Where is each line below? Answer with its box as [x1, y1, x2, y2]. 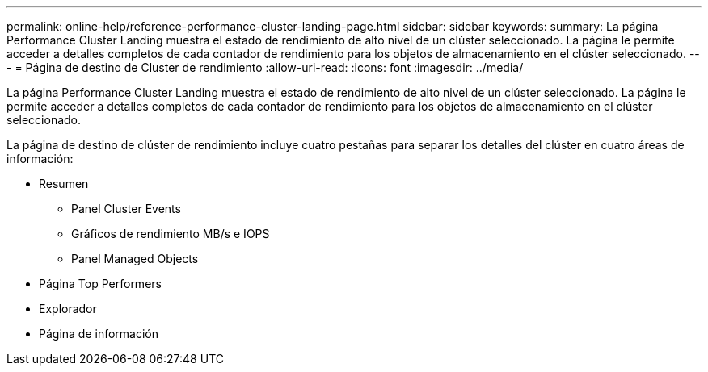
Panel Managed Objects [71, 252, 199, 265]
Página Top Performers [39, 277, 162, 290]
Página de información [39, 327, 159, 341]
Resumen [39, 177, 89, 190]
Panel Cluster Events [71, 202, 181, 215]
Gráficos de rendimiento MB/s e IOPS [71, 227, 270, 240]
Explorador [39, 302, 97, 316]
